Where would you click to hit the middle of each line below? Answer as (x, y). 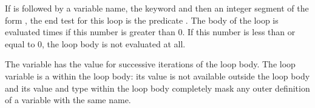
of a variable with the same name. (68, 100)
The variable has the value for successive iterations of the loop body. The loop (150, 64)
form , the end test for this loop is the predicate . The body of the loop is (142, 20)
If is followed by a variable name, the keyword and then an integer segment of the (157, 8)
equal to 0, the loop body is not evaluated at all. (95, 43)
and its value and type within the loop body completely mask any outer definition (157, 88)
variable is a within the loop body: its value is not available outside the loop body (157, 76)
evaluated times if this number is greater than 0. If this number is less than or (150, 32)
